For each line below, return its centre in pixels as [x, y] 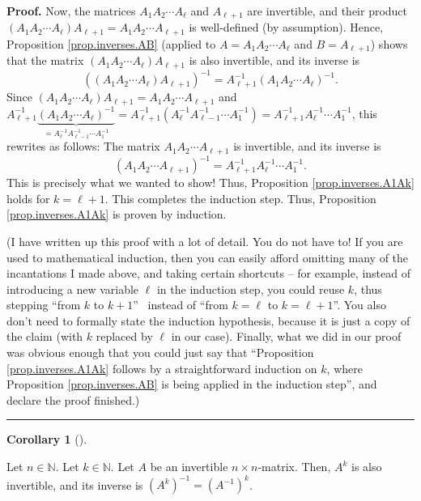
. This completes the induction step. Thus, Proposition [240, 198]
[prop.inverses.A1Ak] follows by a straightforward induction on [162, 368]
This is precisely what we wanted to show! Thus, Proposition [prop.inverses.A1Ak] [210, 183]
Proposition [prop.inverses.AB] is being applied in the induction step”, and [192, 384]
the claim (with [45, 336]
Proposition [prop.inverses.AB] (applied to [111, 43]
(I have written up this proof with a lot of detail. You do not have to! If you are [205, 241]
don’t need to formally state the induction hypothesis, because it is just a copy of [208, 320]
